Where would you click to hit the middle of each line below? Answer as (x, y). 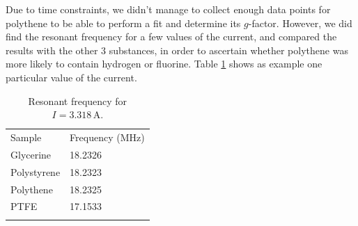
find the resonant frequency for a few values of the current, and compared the (171, 37)
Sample (26, 137)
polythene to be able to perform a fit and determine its (123, 23)
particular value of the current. (71, 77)
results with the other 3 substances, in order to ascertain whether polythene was (177, 50)
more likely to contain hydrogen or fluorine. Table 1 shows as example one (164, 64)
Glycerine (31, 154)
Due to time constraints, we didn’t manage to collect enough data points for (168, 9)
